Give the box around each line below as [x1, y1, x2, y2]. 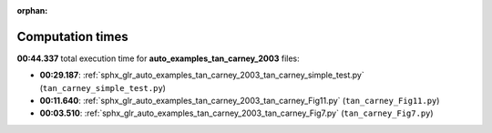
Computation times [16, 28, 128, 45]
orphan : [16, 5, 48, 15]
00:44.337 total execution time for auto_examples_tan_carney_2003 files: [16, 53, 300, 64]
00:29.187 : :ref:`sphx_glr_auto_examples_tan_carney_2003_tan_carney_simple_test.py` [39, 69, 364, 81]
